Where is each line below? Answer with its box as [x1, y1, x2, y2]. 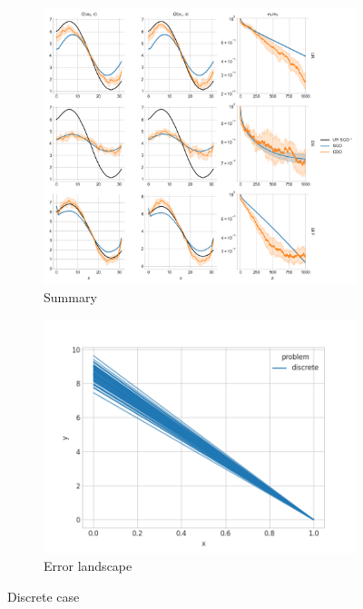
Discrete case [7, 587, 80, 606]
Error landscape [44, 556, 132, 575]
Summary [44, 288, 97, 307]
